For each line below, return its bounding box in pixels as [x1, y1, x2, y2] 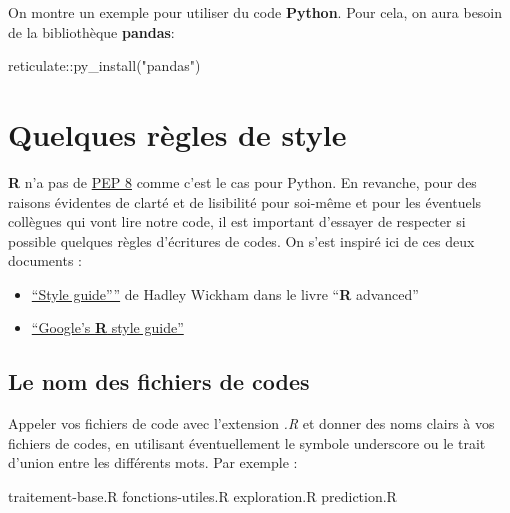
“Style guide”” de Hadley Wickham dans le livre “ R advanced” [31, 283, 419, 304]
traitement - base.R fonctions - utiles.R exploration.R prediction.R [8, 486, 397, 507]
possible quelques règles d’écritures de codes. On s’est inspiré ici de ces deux [8, 230, 475, 251]
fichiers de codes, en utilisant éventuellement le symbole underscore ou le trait [8, 432, 486, 453]
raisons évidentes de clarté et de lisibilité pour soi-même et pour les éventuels [8, 191, 482, 212]
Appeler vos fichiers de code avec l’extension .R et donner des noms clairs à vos [8, 413, 495, 434]
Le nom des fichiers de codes [8, 366, 310, 397]
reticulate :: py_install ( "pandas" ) [8, 55, 201, 76]
